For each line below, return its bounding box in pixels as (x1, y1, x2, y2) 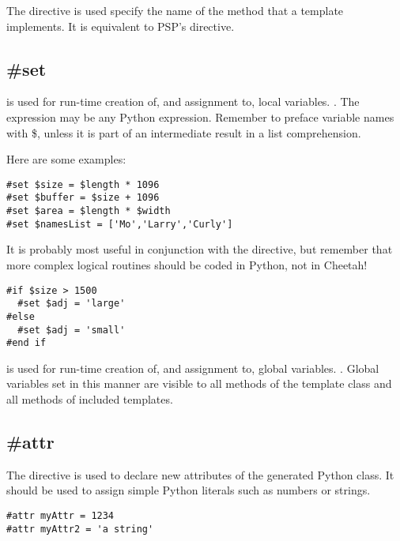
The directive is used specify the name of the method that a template (6, 2, 344, 18)
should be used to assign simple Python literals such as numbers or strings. (6, 482, 371, 498)
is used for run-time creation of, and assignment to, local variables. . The (6, 93, 360, 110)
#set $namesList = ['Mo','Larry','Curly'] (6, 218, 233, 230)
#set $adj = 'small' (17, 324, 126, 336)
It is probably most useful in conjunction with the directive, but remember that (6, 241, 393, 257)
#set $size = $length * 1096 (6, 178, 160, 190)
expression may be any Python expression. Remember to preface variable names (6, 108, 394, 125)
